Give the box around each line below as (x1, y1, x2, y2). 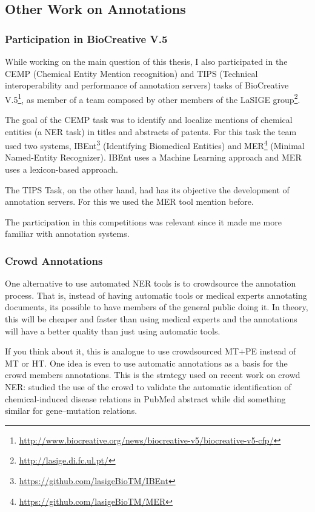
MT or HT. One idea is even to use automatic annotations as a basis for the (5, 356, 288, 369)
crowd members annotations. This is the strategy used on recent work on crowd (5, 368, 300, 381)
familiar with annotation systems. (5, 227, 130, 240)
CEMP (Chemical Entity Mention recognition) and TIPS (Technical (5, 67, 258, 79)
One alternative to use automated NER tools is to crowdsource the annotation (5, 277, 296, 290)
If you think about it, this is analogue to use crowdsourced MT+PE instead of (5, 345, 296, 357)
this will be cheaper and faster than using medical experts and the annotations (5, 313, 297, 325)
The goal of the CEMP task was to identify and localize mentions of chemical (5, 113, 293, 126)
